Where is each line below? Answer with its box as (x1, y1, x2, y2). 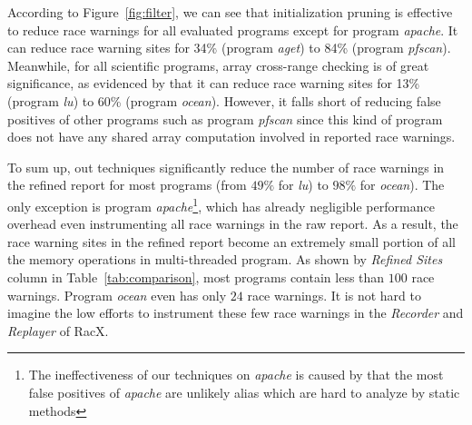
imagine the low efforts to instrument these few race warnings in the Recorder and (7, 303, 464, 322)
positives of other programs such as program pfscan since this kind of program (7, 109, 443, 128)
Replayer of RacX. (7, 321, 109, 340)
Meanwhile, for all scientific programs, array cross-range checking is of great (7, 55, 429, 74)
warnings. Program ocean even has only (7, 285, 227, 304)
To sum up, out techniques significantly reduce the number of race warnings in (7, 157, 445, 176)
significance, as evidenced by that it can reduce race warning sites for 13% (7, 74, 420, 93)
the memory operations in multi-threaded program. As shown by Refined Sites (7, 250, 443, 269)
